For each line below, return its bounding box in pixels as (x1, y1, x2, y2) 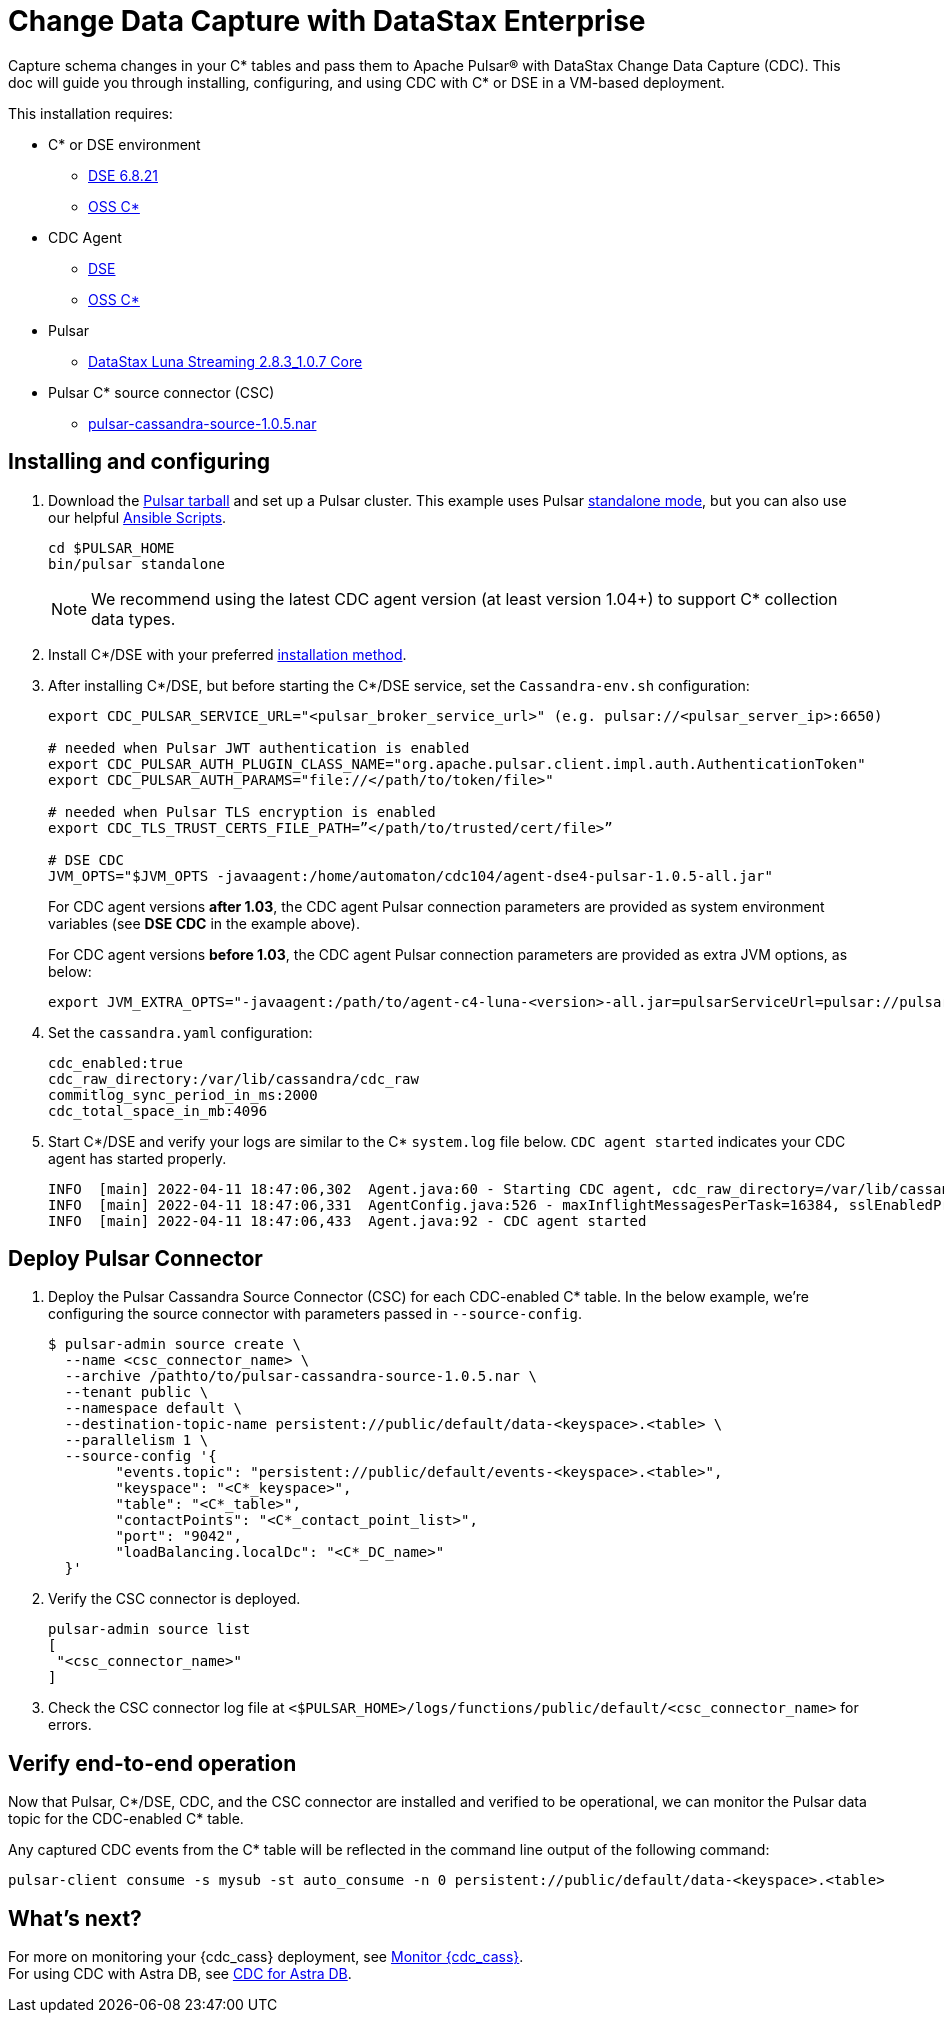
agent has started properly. (48, 1149, 227, 1167)
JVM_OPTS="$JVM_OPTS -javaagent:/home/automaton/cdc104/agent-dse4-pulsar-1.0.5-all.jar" (48, 867, 773, 884)
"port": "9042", (115, 1528, 242, 1545)
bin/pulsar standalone (48, 555, 226, 572)
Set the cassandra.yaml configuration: (48, 1023, 313, 1041)
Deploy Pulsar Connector (8, 1246, 263, 1272)
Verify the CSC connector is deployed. (48, 1590, 301, 1608)
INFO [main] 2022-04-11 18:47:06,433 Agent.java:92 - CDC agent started (48, 1212, 647, 1229)
